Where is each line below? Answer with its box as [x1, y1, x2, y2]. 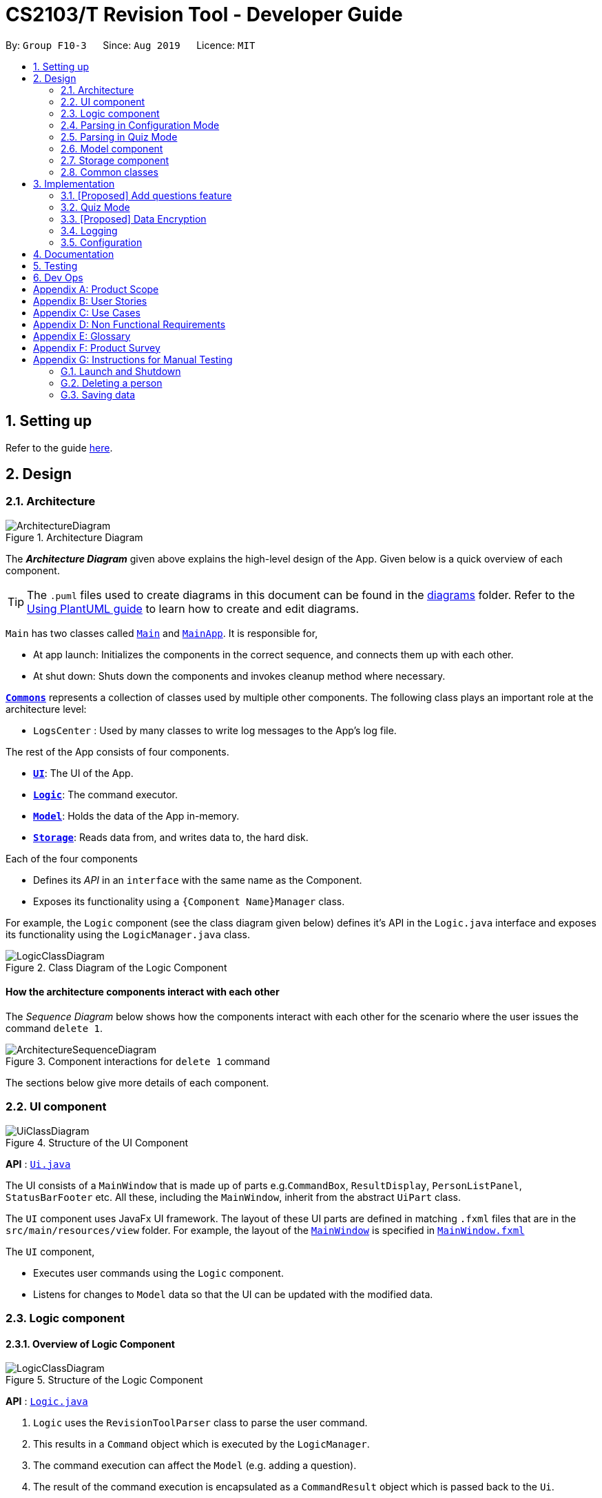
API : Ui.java [6, 1157, 71, 1170]
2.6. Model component [61, 142, 163, 154]
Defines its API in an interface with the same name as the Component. [33, 873, 362, 886]
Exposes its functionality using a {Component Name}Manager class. [33, 895, 345, 907]
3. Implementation [33, 177, 115, 190]
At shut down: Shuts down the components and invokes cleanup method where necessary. [33, 669, 446, 682]
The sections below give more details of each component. [6, 1077, 269, 1089]
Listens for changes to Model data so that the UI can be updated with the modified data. [33, 1288, 433, 1300]
